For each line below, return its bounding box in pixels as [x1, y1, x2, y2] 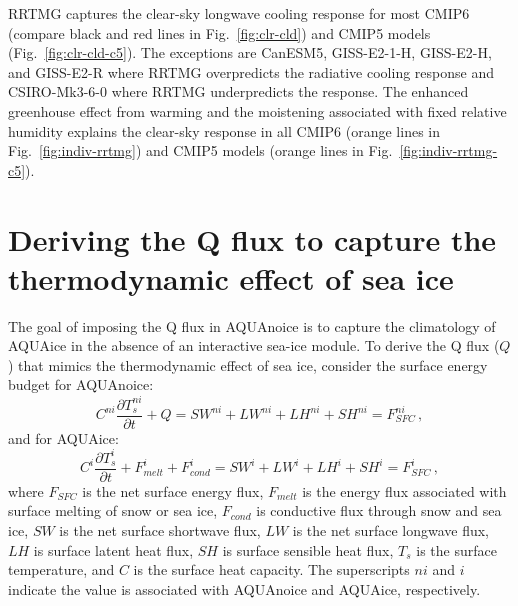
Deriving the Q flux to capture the [8, 218, 497, 259]
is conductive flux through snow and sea [256, 500, 502, 521]
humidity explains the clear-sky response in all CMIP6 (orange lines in [8, 120, 440, 141]
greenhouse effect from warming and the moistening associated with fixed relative [8, 100, 507, 121]
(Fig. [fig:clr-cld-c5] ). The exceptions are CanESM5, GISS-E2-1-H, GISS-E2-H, [8, 42, 492, 63]
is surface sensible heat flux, [222, 539, 394, 560]
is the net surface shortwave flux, [59, 519, 261, 540]
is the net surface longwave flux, [292, 519, 489, 540]
